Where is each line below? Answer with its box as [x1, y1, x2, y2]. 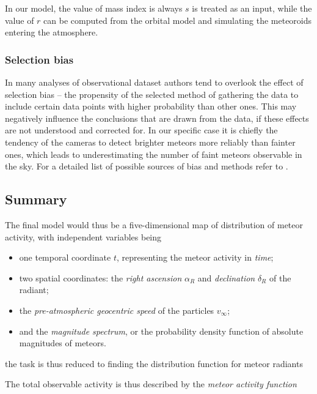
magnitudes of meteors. [19, 336, 106, 349]
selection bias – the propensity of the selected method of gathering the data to [5, 87, 299, 100]
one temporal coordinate [19, 251, 111, 264]
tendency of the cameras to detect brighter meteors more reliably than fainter [5, 135, 296, 148]
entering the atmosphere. [5, 26, 98, 39]
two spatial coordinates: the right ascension [19, 271, 182, 284]
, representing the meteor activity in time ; [116, 251, 274, 264]
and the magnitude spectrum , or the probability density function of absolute [19, 324, 304, 337]
